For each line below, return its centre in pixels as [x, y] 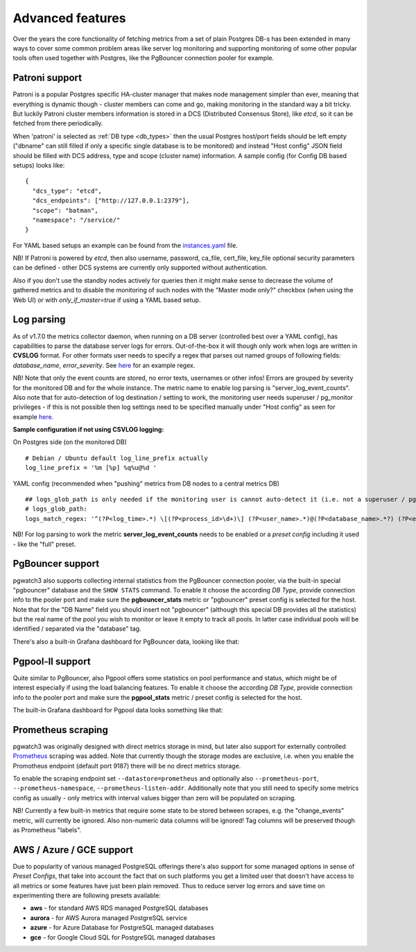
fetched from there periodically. [58, 123]
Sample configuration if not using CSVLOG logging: [88, 430]
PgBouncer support [56, 564]
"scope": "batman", [65, 210]
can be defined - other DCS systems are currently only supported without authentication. [140, 267]
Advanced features [69, 18]
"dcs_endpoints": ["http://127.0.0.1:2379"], [111, 201]
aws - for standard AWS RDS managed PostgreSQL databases [119, 908]
